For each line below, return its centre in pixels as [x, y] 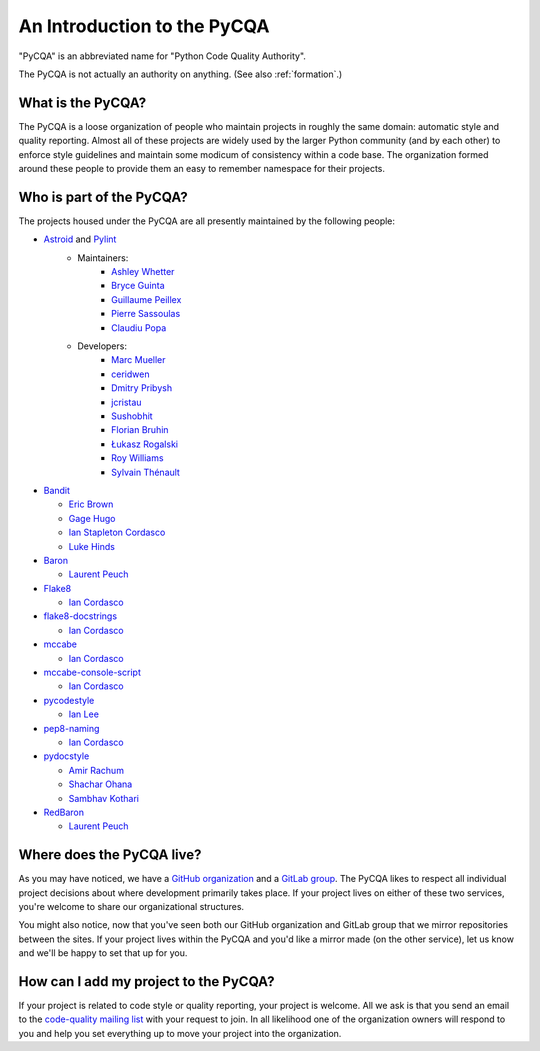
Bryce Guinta [138, 286]
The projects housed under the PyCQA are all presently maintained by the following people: [206, 221]
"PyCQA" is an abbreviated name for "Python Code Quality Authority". [162, 56]
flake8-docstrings [80, 616]
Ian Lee [84, 714]
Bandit [56, 490]
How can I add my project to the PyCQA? [146, 981]
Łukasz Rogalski [145, 444]
